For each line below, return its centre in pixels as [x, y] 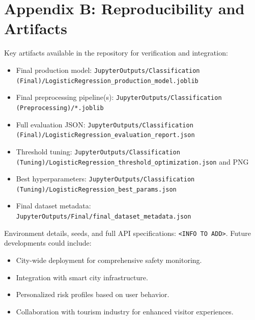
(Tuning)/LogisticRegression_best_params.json [96, 189]
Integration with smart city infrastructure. [82, 277]
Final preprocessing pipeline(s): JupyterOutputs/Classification [119, 97]
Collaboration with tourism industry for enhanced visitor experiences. [125, 311]
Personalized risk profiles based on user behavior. [93, 294]
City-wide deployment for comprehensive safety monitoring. [109, 260]
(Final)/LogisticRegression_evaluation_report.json [105, 135]
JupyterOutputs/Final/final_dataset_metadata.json [104, 217]
